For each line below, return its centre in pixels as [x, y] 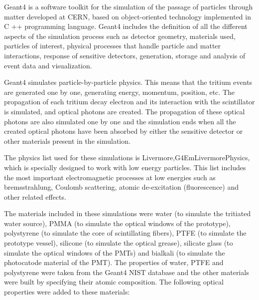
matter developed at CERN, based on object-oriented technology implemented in [128, 16]
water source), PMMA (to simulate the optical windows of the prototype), [117, 223]
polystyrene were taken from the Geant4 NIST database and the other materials [127, 272]
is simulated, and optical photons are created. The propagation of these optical [125, 111]
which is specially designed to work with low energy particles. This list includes [125, 167]
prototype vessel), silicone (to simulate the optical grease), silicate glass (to [119, 243]
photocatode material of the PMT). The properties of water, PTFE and [114, 262]
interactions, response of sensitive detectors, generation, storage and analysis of [125, 55]
